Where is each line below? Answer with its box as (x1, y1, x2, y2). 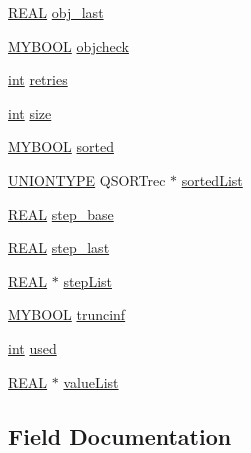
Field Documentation (8, 420, 232, 451)
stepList (63, 270, 113, 291)
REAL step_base (8, 203, 114, 224)
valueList (63, 371, 119, 392)
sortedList (181, 169, 243, 190)
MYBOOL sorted (8, 136, 114, 157)
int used (8, 337, 57, 358)
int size (8, 102, 52, 123)
